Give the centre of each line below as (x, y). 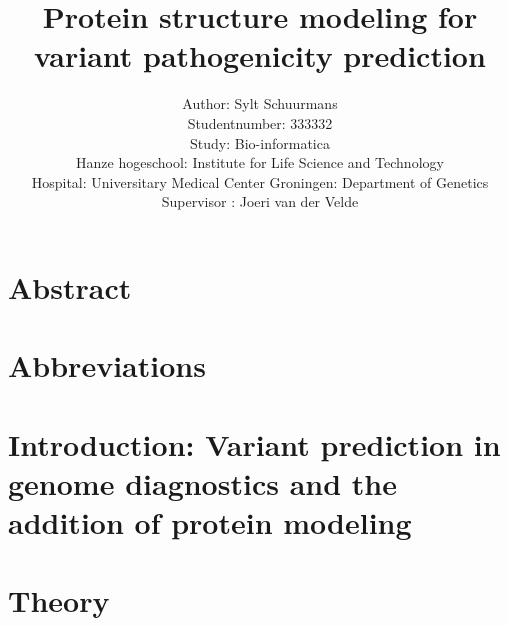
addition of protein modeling (210, 522)
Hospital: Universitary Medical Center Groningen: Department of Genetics (260, 181)
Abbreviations (107, 365)
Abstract (70, 286)
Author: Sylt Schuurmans (260, 103)
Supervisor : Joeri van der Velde (260, 201)
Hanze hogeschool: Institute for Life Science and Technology (260, 162)
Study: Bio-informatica (260, 142)
